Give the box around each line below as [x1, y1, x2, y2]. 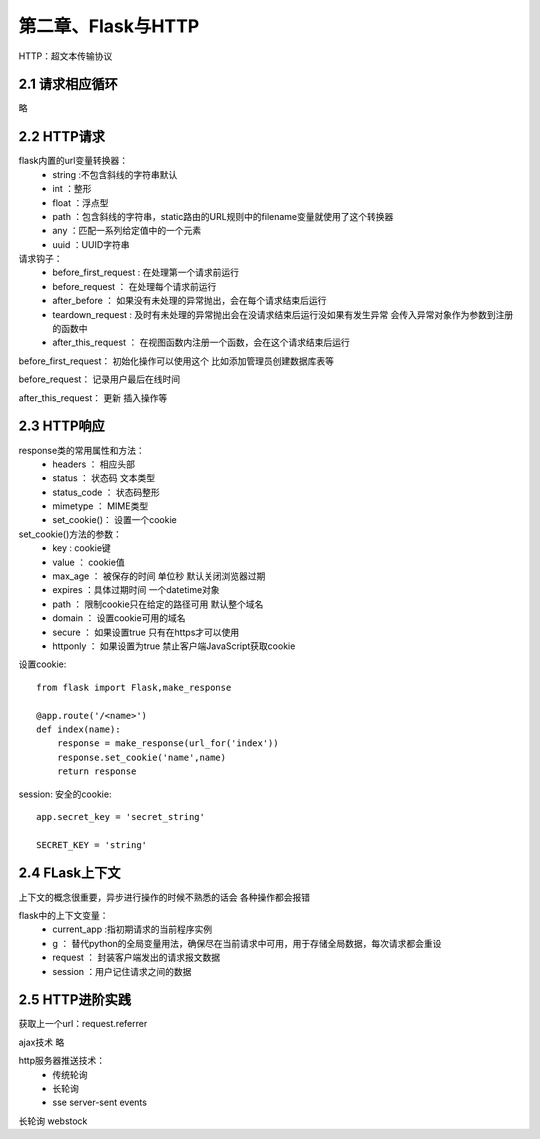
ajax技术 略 [18, 1036, 65, 1048]
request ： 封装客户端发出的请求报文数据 [52, 951, 221, 964]
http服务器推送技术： [18, 1055, 106, 1067]
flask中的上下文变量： [18, 909, 109, 921]
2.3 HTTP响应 [18, 418, 105, 435]
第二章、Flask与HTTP [18, 15, 200, 37]
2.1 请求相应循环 [18, 76, 119, 93]
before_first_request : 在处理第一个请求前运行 [52, 266, 240, 279]
